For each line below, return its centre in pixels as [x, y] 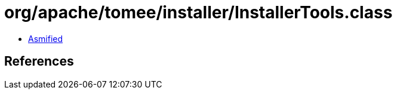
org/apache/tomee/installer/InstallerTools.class [198, 12]
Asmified [46, 38]
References [39, 61]
